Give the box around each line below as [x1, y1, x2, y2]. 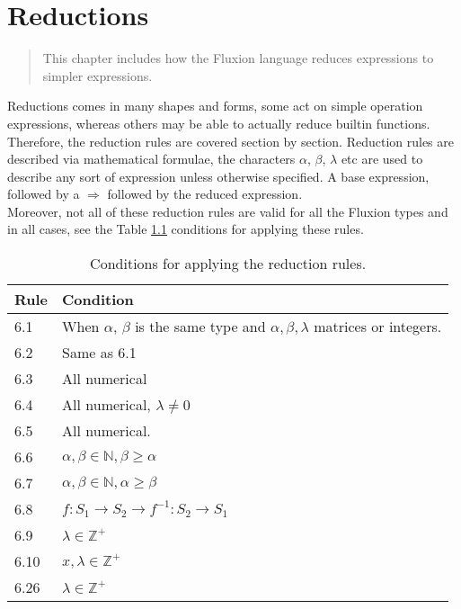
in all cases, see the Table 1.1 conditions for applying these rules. [7, 219, 364, 238]
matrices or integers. [314, 316, 442, 337]
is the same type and [135, 316, 266, 337]
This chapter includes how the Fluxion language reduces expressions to [42, 49, 434, 67]
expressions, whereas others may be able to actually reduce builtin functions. [7, 113, 430, 132]
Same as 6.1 [62, 342, 137, 363]
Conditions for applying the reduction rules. [90, 253, 367, 274]
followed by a [7, 184, 80, 203]
